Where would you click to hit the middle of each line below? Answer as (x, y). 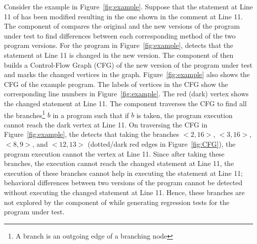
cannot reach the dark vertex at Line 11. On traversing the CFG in (106, 124)
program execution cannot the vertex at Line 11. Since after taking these (114, 153)
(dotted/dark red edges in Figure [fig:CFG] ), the (162, 143)
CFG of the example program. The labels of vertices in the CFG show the (116, 84)
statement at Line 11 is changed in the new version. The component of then (119, 55)
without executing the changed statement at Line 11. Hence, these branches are (124, 192)
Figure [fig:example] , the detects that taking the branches (92, 134)
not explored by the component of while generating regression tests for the (117, 202)
